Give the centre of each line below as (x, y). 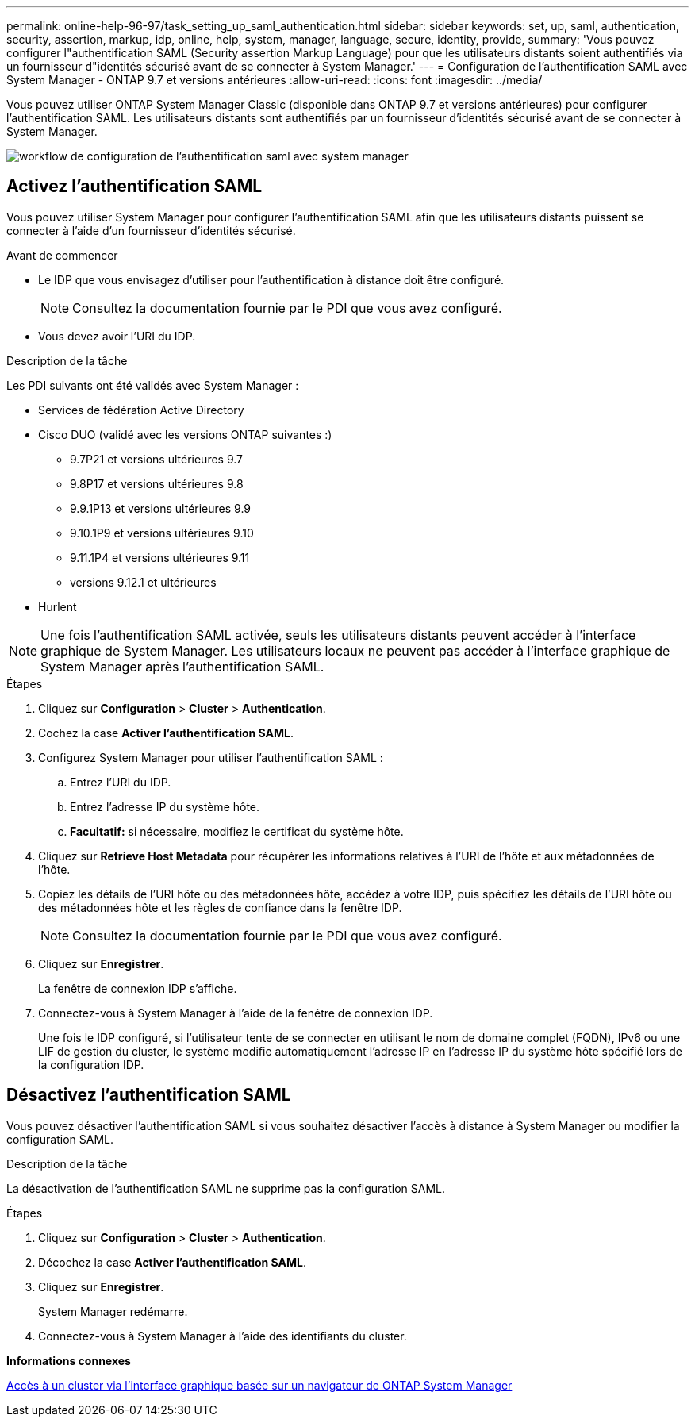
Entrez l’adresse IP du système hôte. (165, 806)
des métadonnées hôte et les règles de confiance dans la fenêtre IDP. (220, 907)
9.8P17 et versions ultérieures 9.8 (157, 483)
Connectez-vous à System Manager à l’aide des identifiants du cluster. (223, 1336)
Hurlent (58, 606)
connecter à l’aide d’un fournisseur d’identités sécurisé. (151, 230)
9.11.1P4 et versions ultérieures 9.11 (160, 557)
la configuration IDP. (91, 1064)
